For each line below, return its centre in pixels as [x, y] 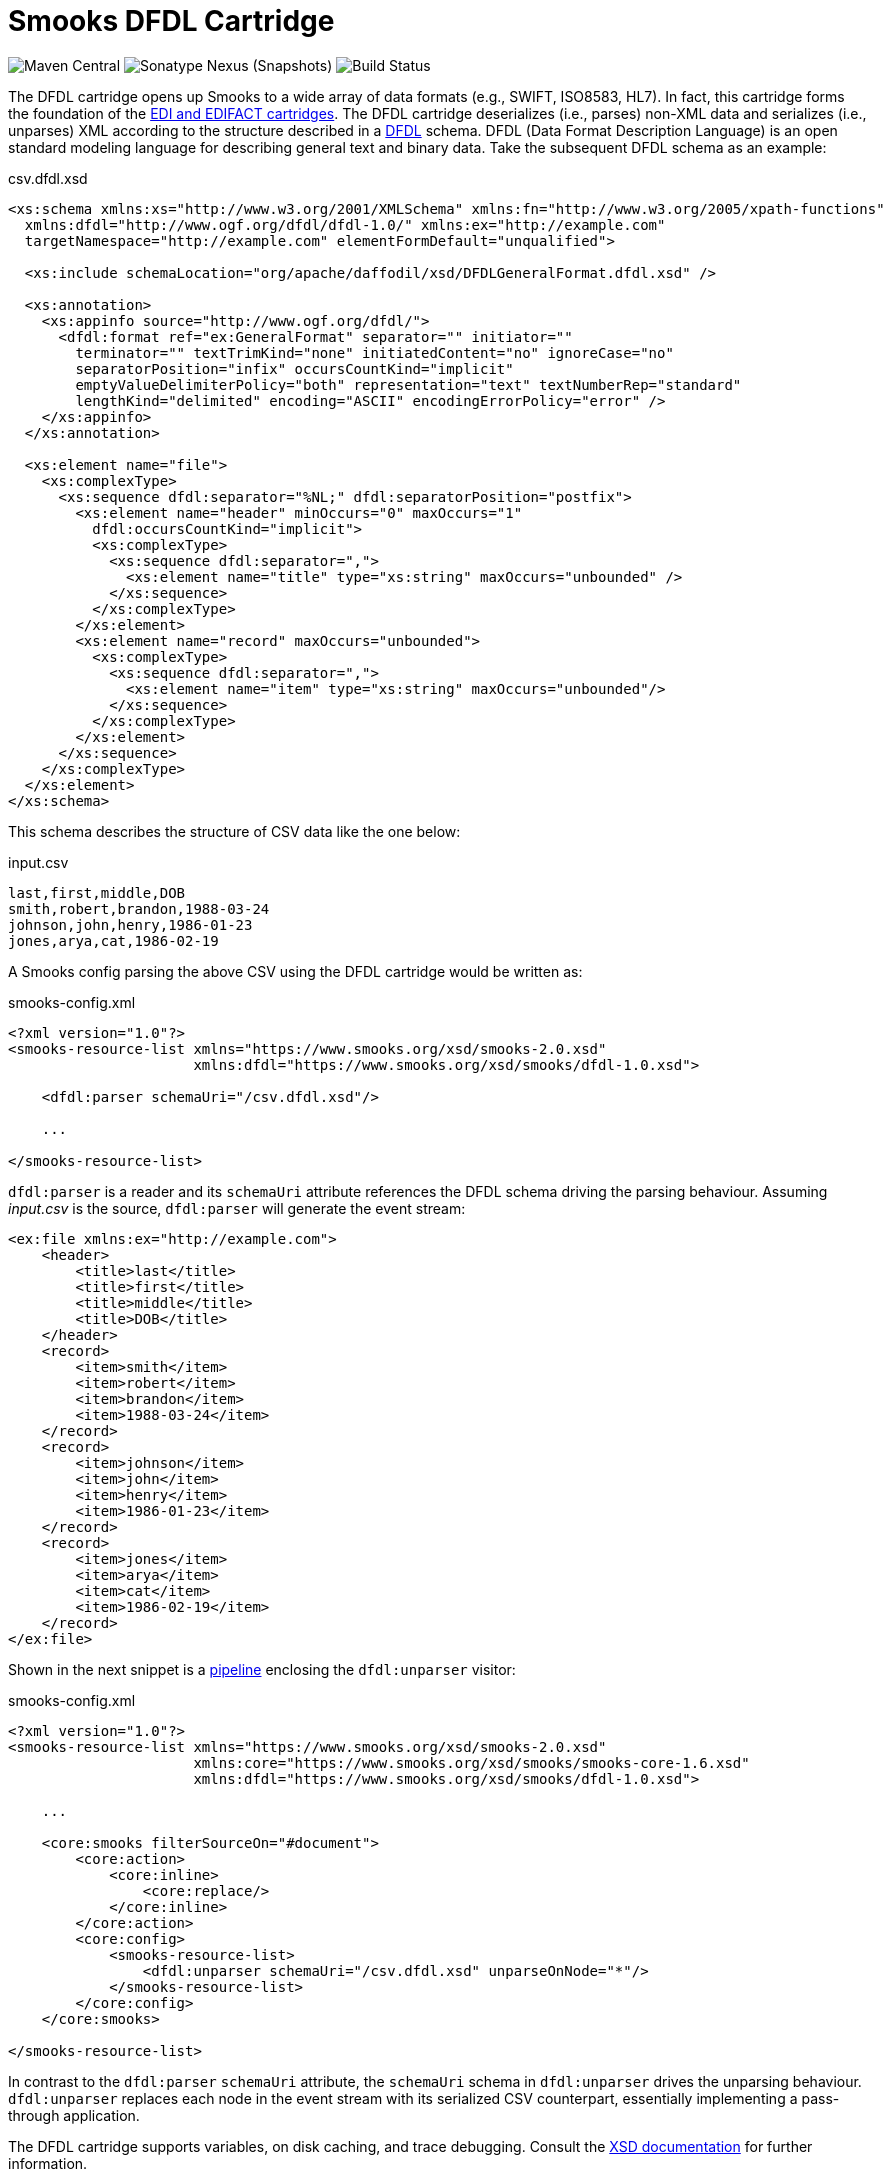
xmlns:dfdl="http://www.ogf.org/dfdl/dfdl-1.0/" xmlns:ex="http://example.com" [345, 224]
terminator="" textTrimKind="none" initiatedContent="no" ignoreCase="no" [374, 352]
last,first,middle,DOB [97, 892]
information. [48, 2163]
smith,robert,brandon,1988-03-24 [139, 908]
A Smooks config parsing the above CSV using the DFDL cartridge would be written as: [295, 971]
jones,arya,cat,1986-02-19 [113, 940]
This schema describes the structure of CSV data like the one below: [234, 831]
